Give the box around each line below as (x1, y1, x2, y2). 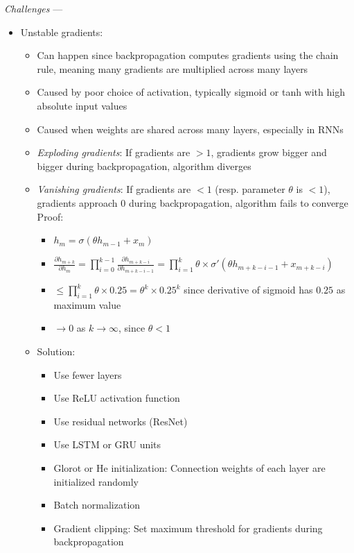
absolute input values (37, 98, 127, 112)
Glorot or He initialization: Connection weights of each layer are (53, 460, 326, 475)
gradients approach (37, 195, 118, 210)
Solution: (37, 344, 76, 359)
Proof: (37, 209, 64, 223)
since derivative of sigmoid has (184, 282, 313, 297)
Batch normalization (53, 497, 141, 512)
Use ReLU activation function (53, 391, 180, 405)
